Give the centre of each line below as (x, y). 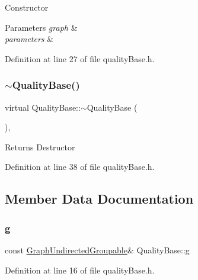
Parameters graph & (41, 27)
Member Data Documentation (99, 199)
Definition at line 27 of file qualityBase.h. (80, 58)
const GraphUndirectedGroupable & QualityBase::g (97, 250)
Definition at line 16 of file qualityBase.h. (80, 270)
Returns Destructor (40, 147)
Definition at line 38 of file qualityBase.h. (80, 167)
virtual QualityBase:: (43, 107)
